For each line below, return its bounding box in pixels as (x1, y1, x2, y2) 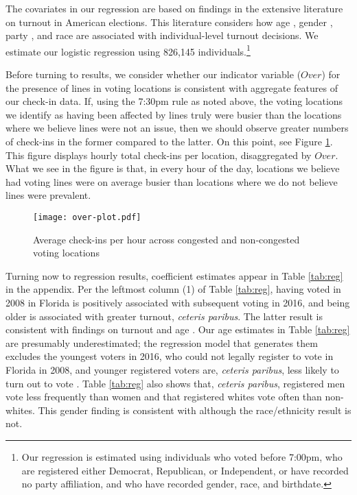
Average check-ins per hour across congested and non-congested (33, 232, 300, 246)
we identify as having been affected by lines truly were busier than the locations (5, 107, 342, 121)
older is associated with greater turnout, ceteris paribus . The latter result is (5, 309, 323, 323)
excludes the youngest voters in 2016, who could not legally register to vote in (5, 349, 334, 363)
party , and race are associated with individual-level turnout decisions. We (5, 28, 319, 43)
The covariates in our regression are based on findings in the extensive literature (5, 1, 343, 15)
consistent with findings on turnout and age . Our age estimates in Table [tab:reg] (5, 322, 350, 337)
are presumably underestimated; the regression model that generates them (5, 335, 318, 350)
